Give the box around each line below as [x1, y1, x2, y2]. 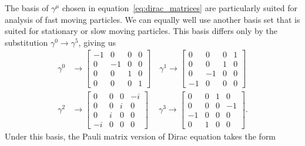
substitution [5, 36, 48, 48]
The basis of [5, 2, 49, 13]
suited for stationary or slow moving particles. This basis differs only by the [5, 25, 277, 37]
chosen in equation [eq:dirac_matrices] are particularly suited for [62, 2, 298, 13]
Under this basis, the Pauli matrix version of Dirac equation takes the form [5, 130, 276, 142]
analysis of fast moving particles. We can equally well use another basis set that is [5, 13, 300, 25]
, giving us [78, 36, 116, 48]
